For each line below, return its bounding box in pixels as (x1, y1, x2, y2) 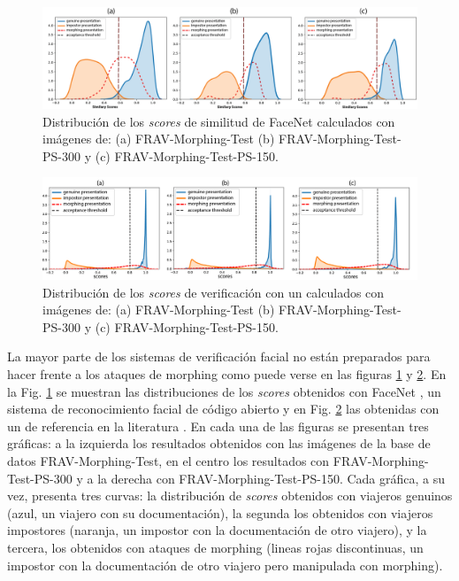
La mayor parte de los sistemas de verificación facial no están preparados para (7, 347, 431, 366)
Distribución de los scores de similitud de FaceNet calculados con (42, 112, 395, 130)
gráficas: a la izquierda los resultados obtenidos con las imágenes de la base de (7, 434, 431, 453)
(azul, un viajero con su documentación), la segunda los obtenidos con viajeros (7, 503, 433, 522)
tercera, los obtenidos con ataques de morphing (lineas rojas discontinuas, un (7, 538, 424, 556)
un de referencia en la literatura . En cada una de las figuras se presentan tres (7, 416, 429, 435)
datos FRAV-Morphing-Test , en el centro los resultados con (7, 451, 330, 469)
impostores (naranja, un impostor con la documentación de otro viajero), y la (7, 521, 427, 539)
